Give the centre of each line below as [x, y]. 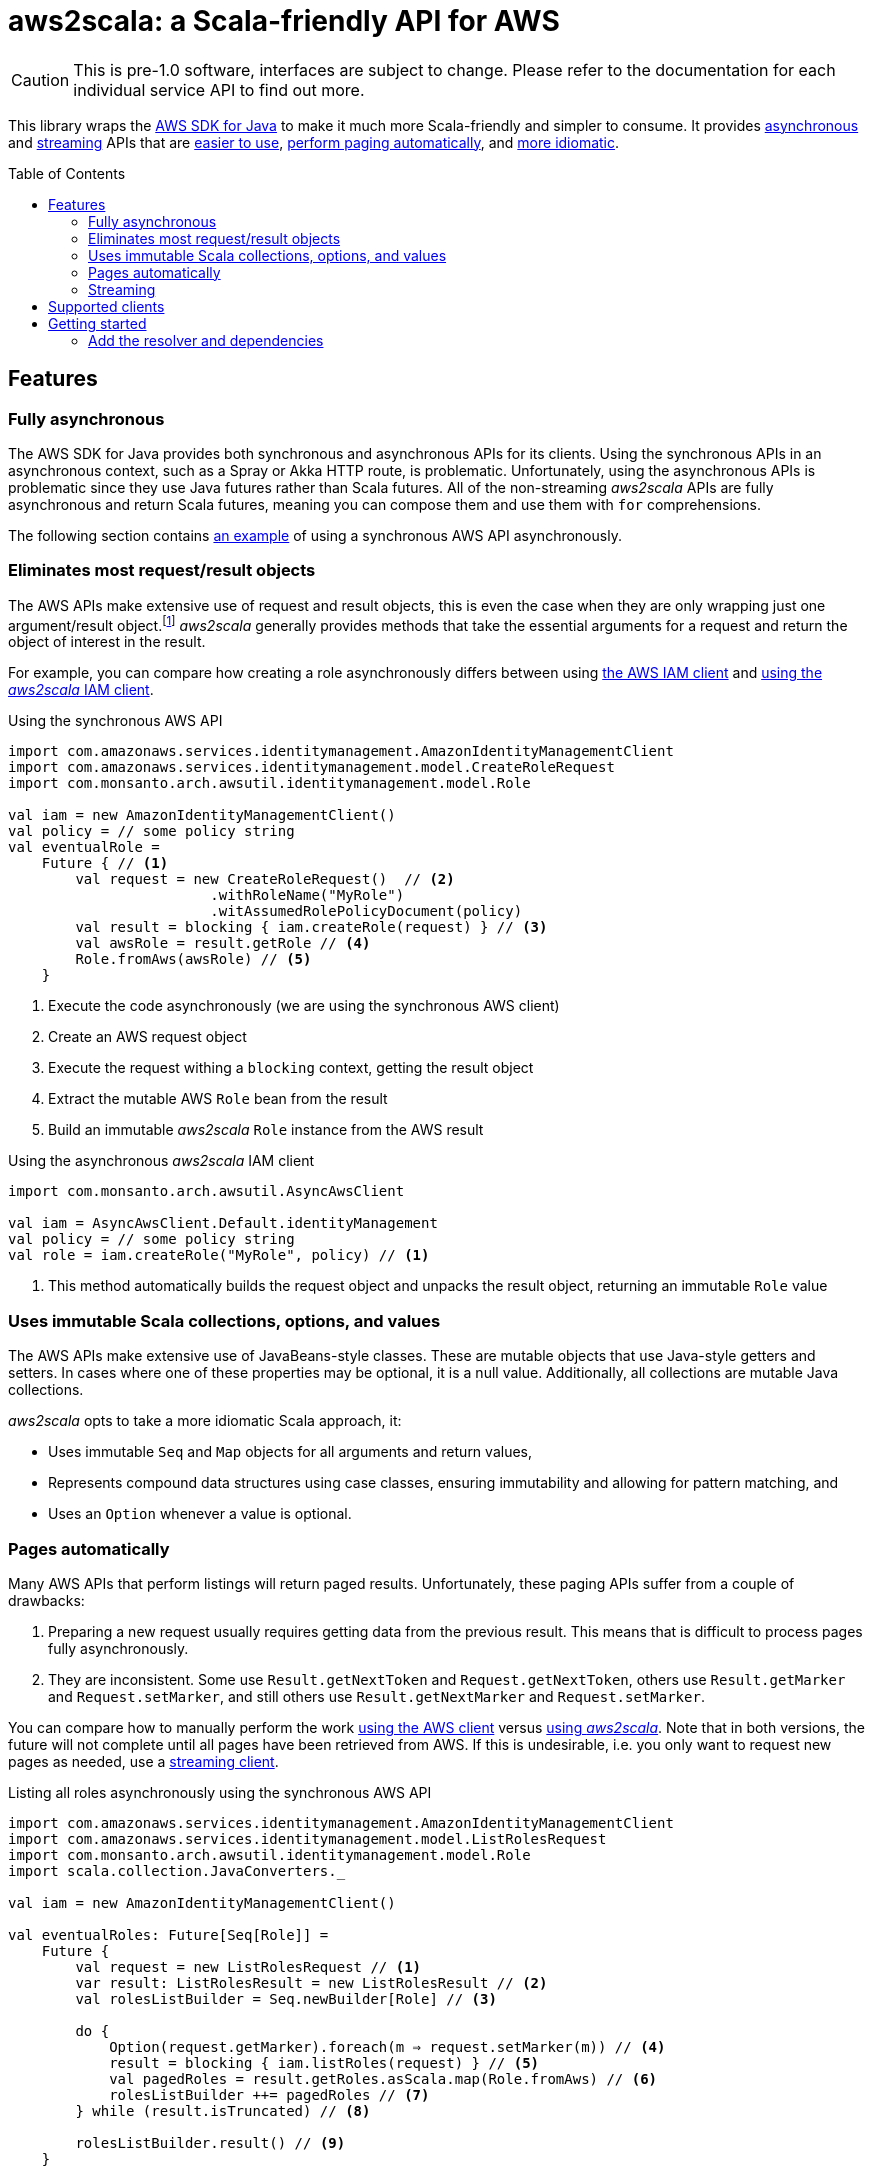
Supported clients [106, 306]
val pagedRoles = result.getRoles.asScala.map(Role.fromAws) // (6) [383, 2078]
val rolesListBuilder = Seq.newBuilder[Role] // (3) [286, 1998]
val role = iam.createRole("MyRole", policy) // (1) [219, 1255]
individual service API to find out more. [219, 89]
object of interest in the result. [107, 642]
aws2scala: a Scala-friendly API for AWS [284, 21]
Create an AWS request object [147, 1037]
